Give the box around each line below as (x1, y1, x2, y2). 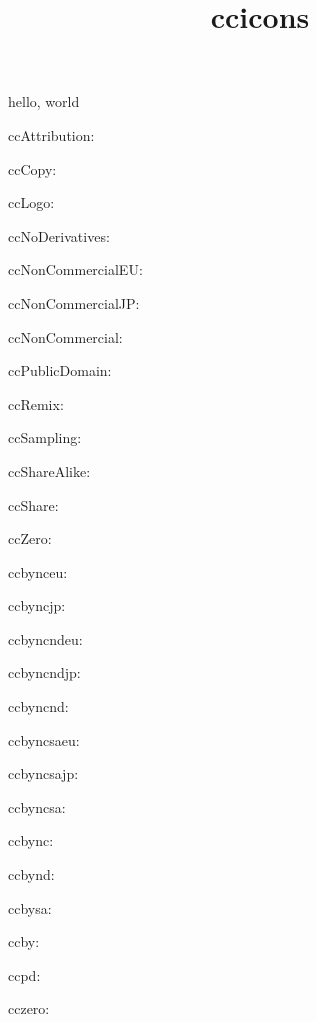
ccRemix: (8, 393, 64, 414)
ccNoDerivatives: (8, 225, 110, 246)
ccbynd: (8, 864, 55, 885)
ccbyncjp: (8, 595, 66, 616)
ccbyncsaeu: (8, 729, 80, 750)
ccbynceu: (8, 561, 68, 582)
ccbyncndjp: (8, 662, 81, 683)
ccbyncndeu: (8, 628, 83, 649)
